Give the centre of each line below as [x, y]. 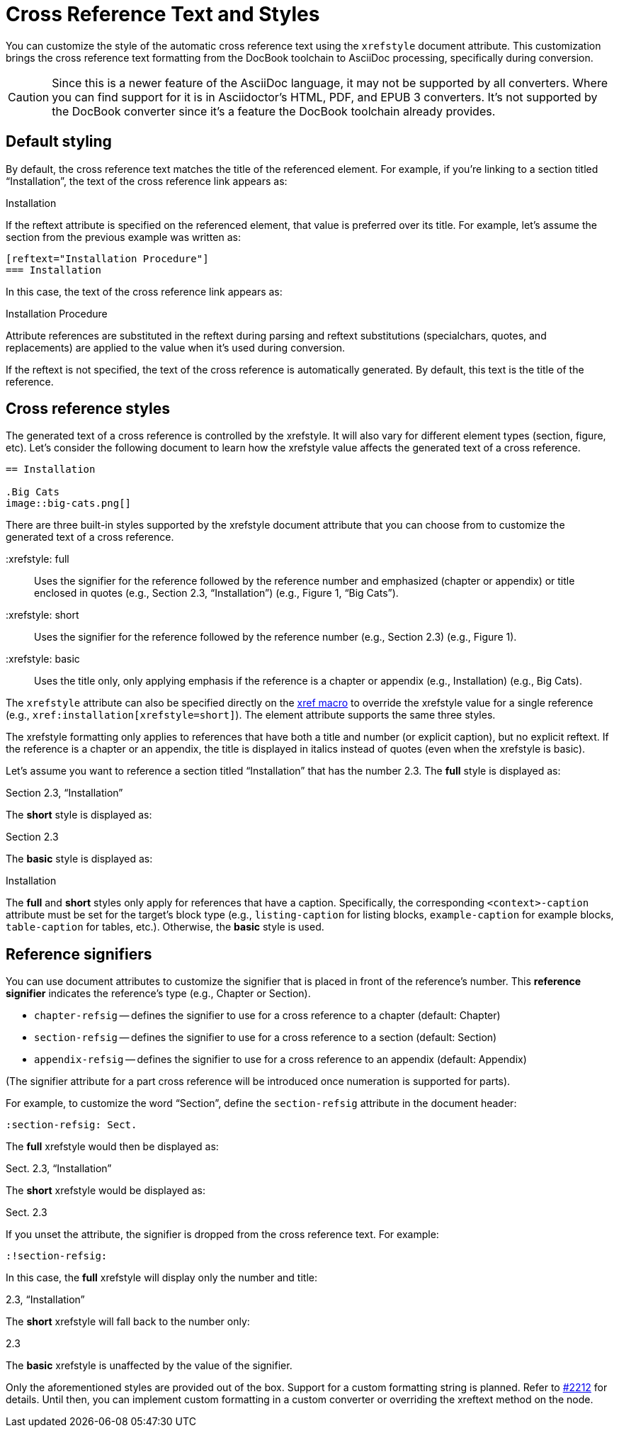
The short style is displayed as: [79, 815]
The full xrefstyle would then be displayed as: [112, 1147]
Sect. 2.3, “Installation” [59, 1169]
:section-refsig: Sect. [72, 1125]
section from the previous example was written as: [123, 237]
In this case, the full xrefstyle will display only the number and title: [161, 1278]
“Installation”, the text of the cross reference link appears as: [147, 181]
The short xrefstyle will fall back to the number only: [128, 1322]
